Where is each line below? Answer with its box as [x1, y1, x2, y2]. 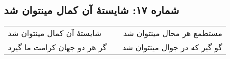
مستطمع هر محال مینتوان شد [123, 27, 223, 39]
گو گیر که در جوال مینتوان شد [122, 41, 223, 53]
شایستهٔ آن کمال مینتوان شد [8, 27, 102, 39]
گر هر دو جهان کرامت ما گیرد [8, 41, 107, 53]
